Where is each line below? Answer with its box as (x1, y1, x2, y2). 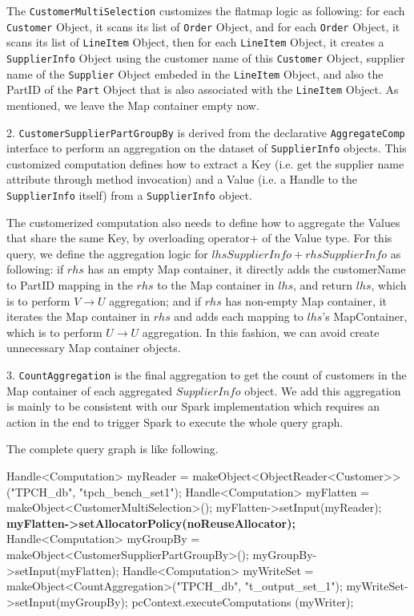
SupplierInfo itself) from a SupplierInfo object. (6, 187, 252, 204)
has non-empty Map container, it (225, 292, 387, 309)
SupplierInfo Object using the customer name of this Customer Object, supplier (6, 49, 405, 66)
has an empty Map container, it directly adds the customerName (87, 261, 406, 278)
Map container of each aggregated (6, 382, 172, 399)
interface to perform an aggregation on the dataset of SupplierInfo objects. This (6, 140, 407, 156)
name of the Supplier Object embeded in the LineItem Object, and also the (6, 65, 384, 82)
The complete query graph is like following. (6, 440, 219, 457)
